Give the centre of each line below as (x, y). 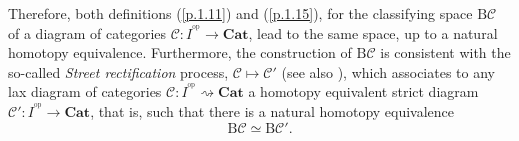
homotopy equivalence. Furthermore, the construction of (180, 52)
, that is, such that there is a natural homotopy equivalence (272, 110)
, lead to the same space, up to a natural (373, 32)
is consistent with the (445, 52)
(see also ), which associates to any (388, 71)
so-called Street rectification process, (118, 71)
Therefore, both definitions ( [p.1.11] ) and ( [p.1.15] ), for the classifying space (240, 13)
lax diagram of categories (85, 91)
